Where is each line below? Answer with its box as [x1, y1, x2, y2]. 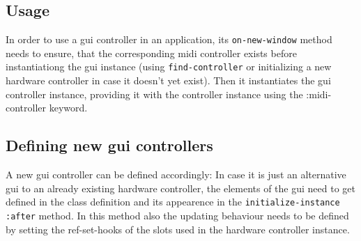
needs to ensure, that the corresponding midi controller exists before [6, 45, 297, 60]
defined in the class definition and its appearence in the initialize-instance [6, 194, 340, 209]
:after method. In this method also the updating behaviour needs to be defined [6, 208, 349, 222]
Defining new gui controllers [6, 134, 213, 156]
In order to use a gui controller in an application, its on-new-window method [6, 32, 332, 47]
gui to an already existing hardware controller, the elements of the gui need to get [6, 180, 355, 195]
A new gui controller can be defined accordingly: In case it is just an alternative [6, 167, 346, 182]
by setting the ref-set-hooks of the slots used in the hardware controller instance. [6, 221, 350, 236]
